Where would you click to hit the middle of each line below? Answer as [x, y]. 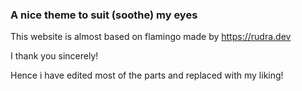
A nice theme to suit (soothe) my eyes [104, 15]
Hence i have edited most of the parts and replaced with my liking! [147, 75]
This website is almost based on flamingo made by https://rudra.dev [151, 37]
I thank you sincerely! [54, 56]
